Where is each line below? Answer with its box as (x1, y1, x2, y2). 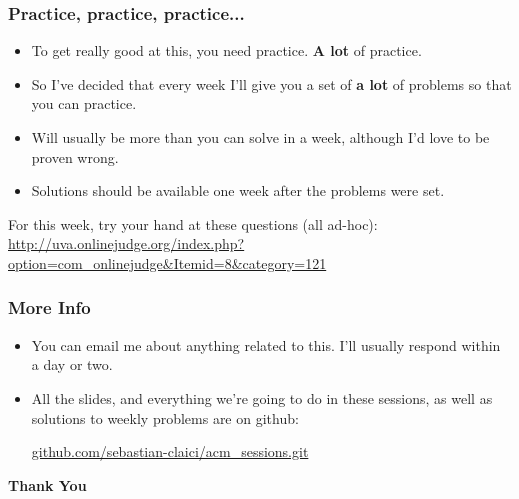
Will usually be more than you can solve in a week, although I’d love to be (31, 127, 490, 147)
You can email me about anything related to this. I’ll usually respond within (31, 334, 501, 355)
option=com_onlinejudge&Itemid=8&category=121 (8, 252, 327, 273)
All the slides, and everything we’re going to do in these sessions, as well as (31, 387, 493, 408)
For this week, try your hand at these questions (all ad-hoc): (8, 213, 378, 234)
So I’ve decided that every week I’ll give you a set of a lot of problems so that (31, 73, 512, 94)
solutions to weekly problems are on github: (31, 407, 299, 428)
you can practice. (31, 93, 137, 114)
